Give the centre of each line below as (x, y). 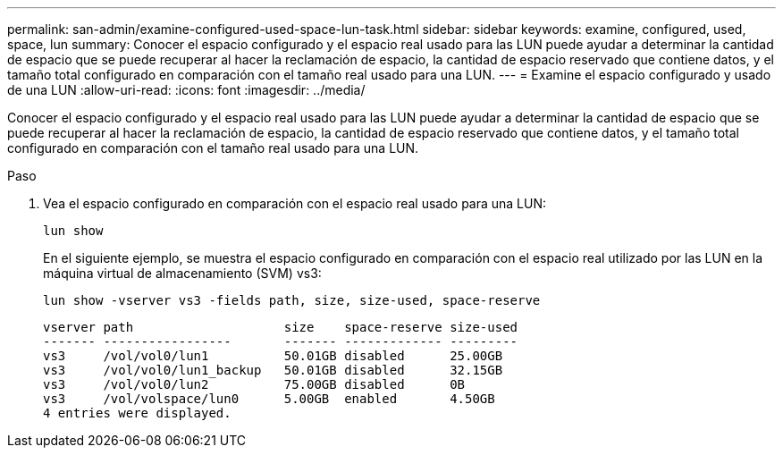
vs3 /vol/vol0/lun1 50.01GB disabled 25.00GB (273, 356)
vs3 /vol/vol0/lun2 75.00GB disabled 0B (254, 384)
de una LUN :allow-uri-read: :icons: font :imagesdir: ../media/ (186, 90)
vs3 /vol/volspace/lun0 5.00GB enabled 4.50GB (269, 399)
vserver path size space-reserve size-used (281, 327)
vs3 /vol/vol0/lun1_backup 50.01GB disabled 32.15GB (273, 370)
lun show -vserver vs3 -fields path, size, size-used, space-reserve (292, 300)
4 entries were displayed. (137, 413)
